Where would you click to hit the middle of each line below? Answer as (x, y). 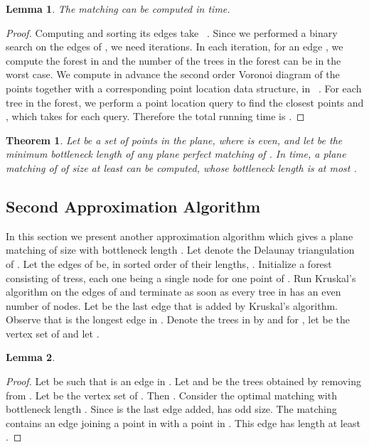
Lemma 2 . (31, 357)
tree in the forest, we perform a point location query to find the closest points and (185, 102)
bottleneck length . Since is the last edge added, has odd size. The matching (171, 409)
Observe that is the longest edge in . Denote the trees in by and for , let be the (178, 319)
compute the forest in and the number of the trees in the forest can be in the (173, 60)
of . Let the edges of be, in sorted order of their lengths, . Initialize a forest (169, 263)
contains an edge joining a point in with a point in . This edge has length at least (183, 422)
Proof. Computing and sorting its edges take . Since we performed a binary (172, 32)
